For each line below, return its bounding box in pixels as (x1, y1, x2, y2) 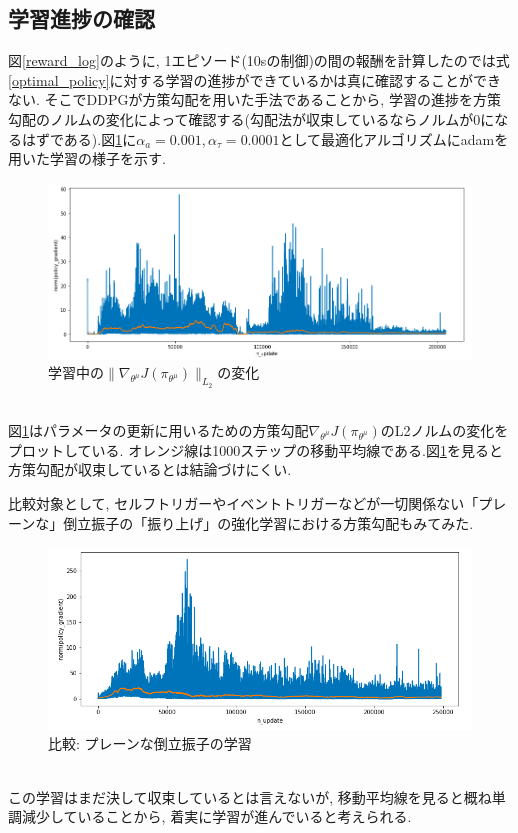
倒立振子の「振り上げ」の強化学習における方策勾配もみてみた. (63, 512, 474, 533)
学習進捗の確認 (8, 3, 155, 34)
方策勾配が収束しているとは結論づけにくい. (8, 459, 292, 480)
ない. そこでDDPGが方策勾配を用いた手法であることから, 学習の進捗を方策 (8, 89, 501, 110)
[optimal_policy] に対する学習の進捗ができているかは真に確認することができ (8, 69, 501, 90)
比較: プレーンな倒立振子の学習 (48, 733, 252, 754)
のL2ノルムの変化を (380, 420, 509, 441)
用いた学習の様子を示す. (8, 148, 166, 169)
